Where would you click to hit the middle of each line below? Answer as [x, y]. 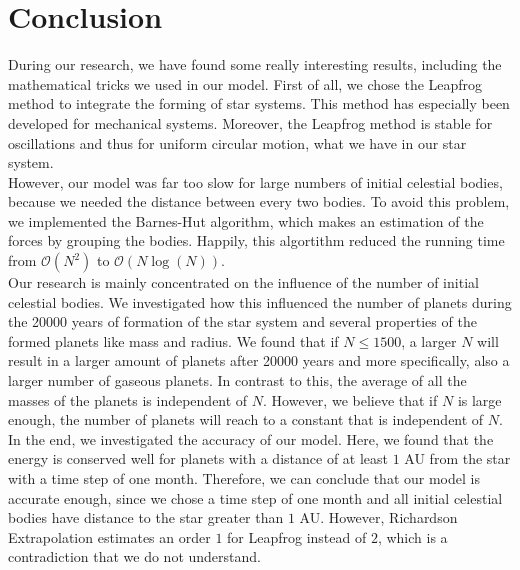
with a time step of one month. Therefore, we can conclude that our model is [244, 478]
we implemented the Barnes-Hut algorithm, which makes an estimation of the [246, 220]
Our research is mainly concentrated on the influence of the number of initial [243, 282]
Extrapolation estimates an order [109, 536]
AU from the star [457, 458]
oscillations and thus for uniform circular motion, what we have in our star [237, 142]
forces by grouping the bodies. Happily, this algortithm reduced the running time [256, 240]
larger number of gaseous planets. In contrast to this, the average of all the [237, 380]
